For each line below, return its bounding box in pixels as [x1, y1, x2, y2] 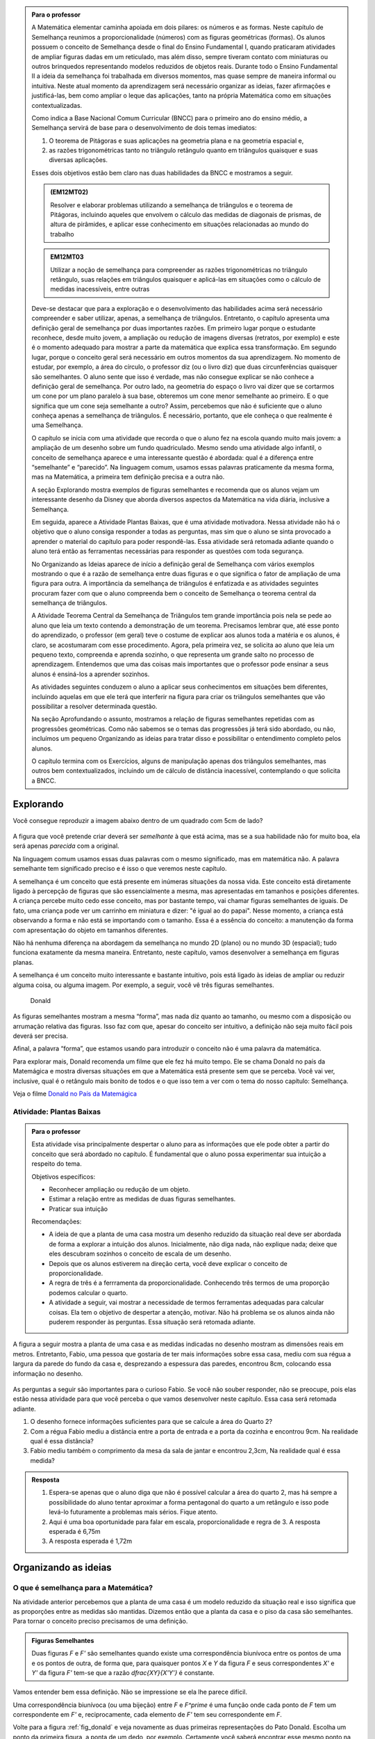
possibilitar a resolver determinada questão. [31, 703, 158, 710]
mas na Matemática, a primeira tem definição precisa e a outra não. [31, 473, 225, 481]
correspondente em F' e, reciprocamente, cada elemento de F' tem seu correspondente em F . [12, 1710, 283, 1719]
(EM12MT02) [50, 188, 89, 196]
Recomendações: [31, 1217, 82, 1226]
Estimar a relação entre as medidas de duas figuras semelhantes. [49, 1195, 236, 1203]
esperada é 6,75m [49, 1528, 101, 1536]
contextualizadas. [31, 101, 83, 109]
